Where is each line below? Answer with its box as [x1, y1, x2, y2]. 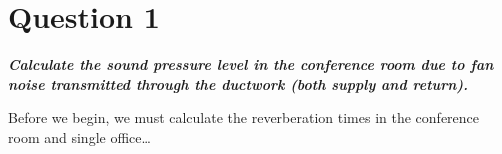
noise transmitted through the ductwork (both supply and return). [8, 73, 469, 94]
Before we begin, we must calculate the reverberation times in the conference [8, 107, 480, 128]
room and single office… [8, 126, 151, 147]
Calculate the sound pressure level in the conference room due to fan [8, 54, 494, 75]
